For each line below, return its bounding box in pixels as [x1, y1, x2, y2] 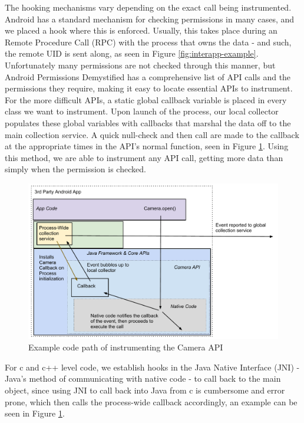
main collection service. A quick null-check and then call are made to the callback [5, 128, 299, 140]
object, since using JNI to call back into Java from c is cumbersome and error [5, 384, 285, 396]
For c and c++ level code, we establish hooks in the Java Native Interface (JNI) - [5, 360, 300, 373]
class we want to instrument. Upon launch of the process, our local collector [5, 105, 279, 117]
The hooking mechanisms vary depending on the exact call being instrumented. [5, 1, 292, 13]
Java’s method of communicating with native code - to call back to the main [5, 372, 281, 385]
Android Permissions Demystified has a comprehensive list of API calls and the [5, 70, 291, 83]
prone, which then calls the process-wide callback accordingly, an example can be [5, 395, 298, 408]
